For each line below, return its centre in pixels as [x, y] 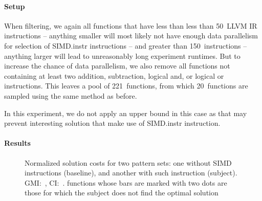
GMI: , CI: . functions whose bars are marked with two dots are [126, 182]
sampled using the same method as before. [71, 95]
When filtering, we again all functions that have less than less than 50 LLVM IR [131, 25]
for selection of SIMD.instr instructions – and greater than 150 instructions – [126, 45]
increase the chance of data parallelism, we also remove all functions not [117, 66]
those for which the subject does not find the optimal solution [122, 193]
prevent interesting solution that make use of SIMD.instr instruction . [112, 123]
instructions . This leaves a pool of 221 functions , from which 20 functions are [126, 86]
